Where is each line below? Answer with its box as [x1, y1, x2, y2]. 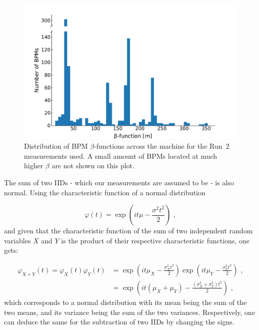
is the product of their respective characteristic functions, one [61, 235, 249, 245]
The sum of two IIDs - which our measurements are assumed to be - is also [4, 177, 234, 187]
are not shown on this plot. [51, 160, 134, 171]
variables [4, 235, 31, 245]
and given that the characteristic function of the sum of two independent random [4, 225, 253, 236]
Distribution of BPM [24, 141, 88, 151]
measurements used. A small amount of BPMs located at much [24, 150, 217, 161]
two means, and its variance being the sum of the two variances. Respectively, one [4, 306, 255, 317]
